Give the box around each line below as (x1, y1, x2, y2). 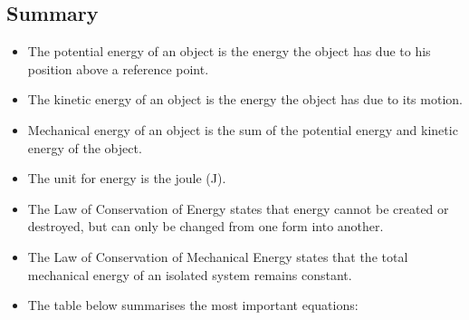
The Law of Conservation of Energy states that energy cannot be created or (27, 199, 449, 218)
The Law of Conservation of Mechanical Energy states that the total (27, 247, 408, 266)
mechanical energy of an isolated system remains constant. (27, 265, 352, 284)
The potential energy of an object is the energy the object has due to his (27, 42, 431, 61)
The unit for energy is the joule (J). (27, 169, 226, 188)
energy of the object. (27, 138, 142, 157)
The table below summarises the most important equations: (27, 296, 359, 315)
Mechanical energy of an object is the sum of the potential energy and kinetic (27, 120, 458, 139)
